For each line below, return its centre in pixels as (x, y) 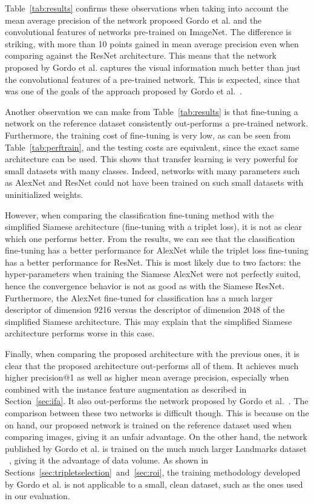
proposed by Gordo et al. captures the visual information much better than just (153, 67)
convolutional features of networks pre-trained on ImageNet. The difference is (148, 32)
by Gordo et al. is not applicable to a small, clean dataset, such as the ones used (154, 484)
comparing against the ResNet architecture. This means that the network (141, 55)
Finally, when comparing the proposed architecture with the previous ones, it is (152, 354)
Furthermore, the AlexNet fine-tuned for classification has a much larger (139, 297)
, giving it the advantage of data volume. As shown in (109, 460)
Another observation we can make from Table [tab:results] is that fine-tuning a (152, 111)
